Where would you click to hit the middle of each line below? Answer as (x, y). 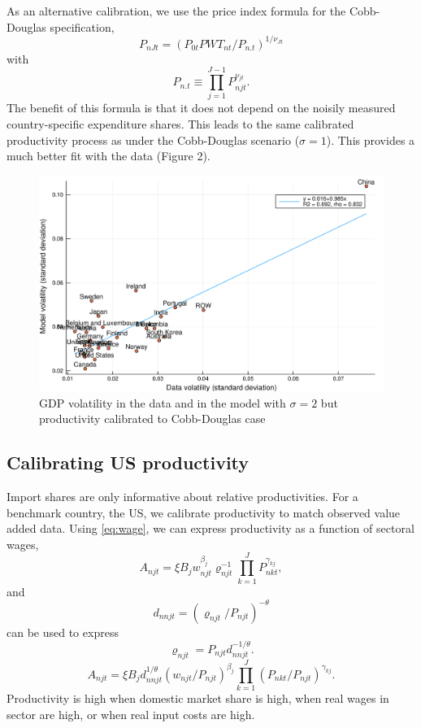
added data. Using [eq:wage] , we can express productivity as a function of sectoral (210, 528)
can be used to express (63, 632)
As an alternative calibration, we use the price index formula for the (176, 11)
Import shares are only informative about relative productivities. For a (182, 497)
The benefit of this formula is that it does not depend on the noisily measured (201, 108)
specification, (82, 26)
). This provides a (371, 139)
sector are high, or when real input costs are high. (131, 714)
